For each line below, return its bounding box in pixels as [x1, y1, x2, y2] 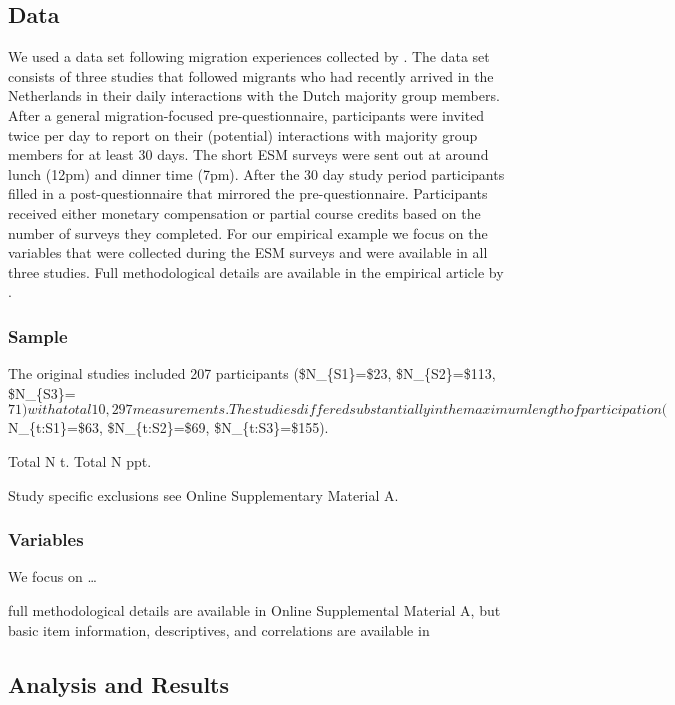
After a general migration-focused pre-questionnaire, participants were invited [8, 104, 485, 125]
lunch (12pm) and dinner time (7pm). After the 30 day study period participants [8, 163, 505, 184]
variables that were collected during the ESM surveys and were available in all [8, 242, 488, 263]
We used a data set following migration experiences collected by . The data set [8, 46, 490, 67]
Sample [8, 323, 68, 348]
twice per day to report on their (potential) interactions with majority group [8, 124, 478, 145]
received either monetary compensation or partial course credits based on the [8, 202, 481, 223]
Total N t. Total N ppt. [8, 450, 152, 471]
